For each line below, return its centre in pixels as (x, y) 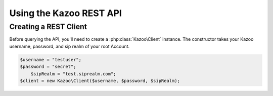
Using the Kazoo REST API (66, 13)
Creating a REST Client (48, 27)
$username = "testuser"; (51, 60)
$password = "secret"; (48, 67)
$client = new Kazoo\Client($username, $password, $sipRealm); (100, 81)
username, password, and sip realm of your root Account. (70, 46)
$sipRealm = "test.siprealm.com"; (73, 74)
